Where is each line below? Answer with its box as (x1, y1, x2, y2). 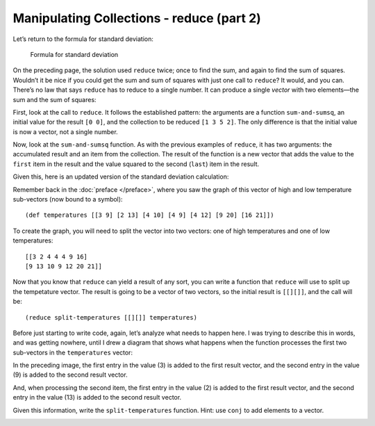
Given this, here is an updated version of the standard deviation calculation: (12, 172, 229, 181)
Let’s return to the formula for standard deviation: (12, 35, 154, 43)
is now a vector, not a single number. (12, 127, 118, 136)
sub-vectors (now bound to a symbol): (12, 195, 123, 204)
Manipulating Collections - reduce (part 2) (12, 10, 262, 26)
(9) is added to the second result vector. (12, 370, 128, 379)
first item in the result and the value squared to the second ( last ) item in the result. (12, 160, 260, 168)
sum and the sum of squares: (12, 95, 97, 104)
